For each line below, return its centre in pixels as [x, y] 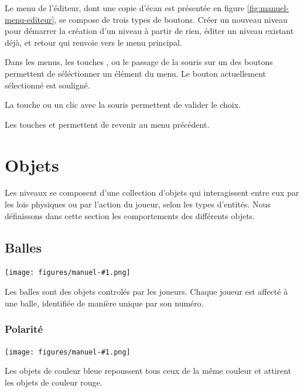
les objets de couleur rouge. [54, 382]
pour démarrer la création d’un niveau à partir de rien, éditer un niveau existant [149, 31]
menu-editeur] [30, 19]
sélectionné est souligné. [47, 85]
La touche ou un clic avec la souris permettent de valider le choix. [123, 105]
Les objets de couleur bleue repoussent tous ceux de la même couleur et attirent [148, 371]
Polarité [24, 329]
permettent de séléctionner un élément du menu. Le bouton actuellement [135, 73]
